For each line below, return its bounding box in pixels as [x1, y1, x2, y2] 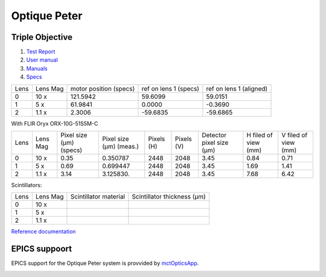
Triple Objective [11, 32, 72, 42]
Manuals [26, 65, 48, 72]
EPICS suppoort [11, 244, 72, 254]
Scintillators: [11, 182, 42, 189]
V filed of [281, 131, 308, 139]
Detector [201, 131, 227, 139]
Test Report [26, 48, 56, 56]
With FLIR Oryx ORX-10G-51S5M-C [11, 119, 98, 127]
